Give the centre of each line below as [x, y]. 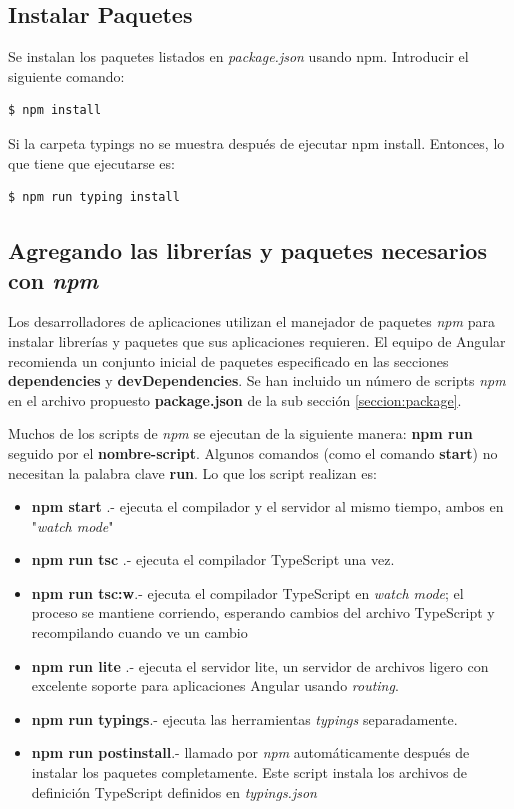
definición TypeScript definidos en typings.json [174, 791]
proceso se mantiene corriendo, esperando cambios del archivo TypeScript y [263, 612]
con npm [53, 279]
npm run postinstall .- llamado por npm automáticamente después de [250, 752]
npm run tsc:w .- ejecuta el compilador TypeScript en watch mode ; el [247, 592]
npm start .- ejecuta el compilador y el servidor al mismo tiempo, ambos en [267, 506]
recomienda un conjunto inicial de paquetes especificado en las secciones [228, 360]
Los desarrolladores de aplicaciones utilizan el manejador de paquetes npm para [251, 321]
